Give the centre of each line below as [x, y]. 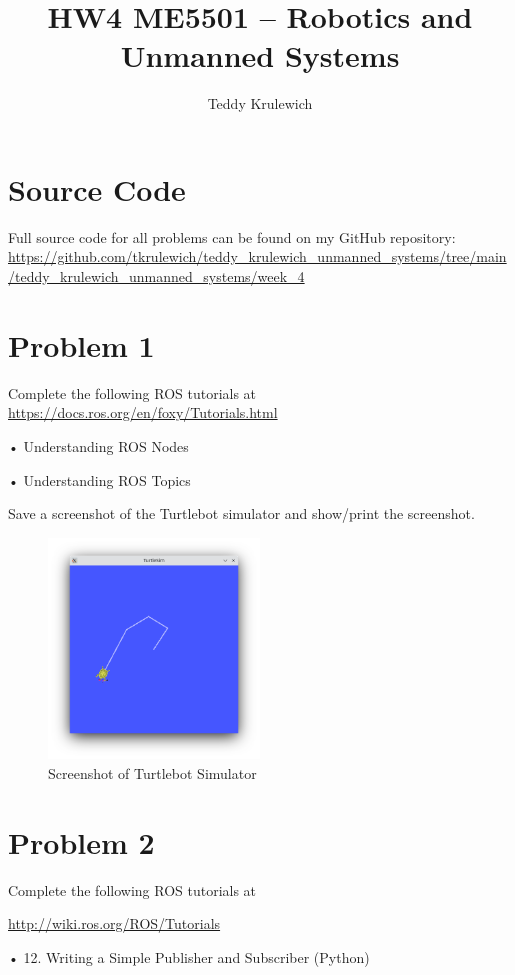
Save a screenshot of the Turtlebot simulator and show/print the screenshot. [241, 513]
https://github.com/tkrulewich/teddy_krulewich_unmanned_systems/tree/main [257, 256]
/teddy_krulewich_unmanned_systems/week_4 [156, 276]
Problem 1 [81, 344]
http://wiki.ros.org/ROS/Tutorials [114, 923]
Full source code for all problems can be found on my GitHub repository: [232, 236]
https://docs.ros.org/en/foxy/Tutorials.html [143, 412]
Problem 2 [81, 841]
